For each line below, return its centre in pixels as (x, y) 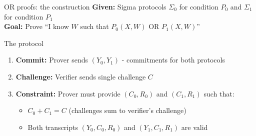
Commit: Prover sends (52, 60)
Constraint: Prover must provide (68, 93)
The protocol (24, 43)
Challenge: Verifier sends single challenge (81, 76)
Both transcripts (53, 127)
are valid (194, 127)
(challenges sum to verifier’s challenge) (127, 110)
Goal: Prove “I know (36, 26)
